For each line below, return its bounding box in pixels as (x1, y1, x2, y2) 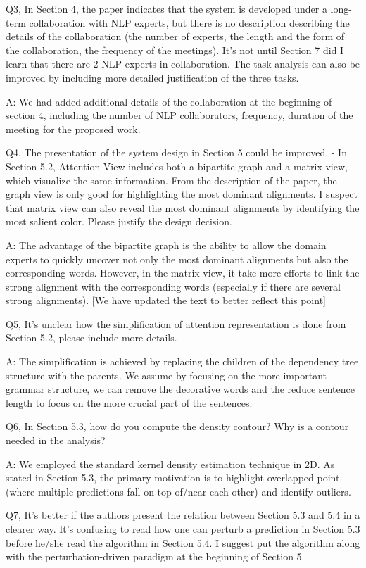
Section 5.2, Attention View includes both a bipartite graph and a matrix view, (6, 158, 348, 173)
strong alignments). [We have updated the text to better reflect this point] (6, 293, 326, 308)
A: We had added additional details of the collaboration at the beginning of (6, 94, 332, 108)
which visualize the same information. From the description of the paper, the (6, 172, 337, 187)
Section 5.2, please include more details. (6, 330, 177, 345)
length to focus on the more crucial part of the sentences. (6, 395, 253, 410)
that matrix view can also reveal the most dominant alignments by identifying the (6, 200, 360, 215)
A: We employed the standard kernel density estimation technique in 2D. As (6, 456, 335, 471)
